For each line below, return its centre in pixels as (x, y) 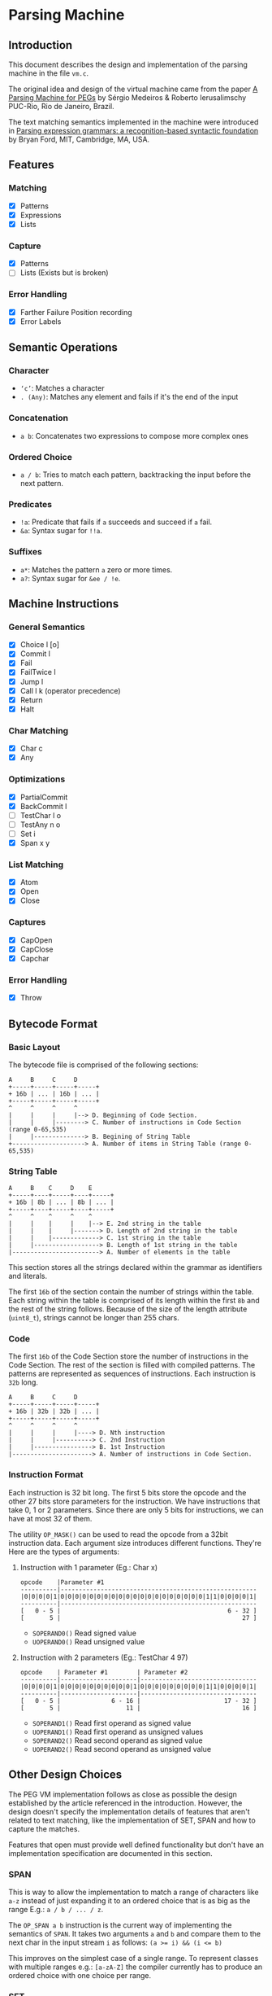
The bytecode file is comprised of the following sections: (104, 1065)
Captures (27, 922)
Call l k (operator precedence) (70, 690)
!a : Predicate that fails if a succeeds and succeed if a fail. (116, 522)
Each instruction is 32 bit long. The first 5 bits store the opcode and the (127, 1492)
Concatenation (39, 418)
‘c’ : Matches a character (62, 388)
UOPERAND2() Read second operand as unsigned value (122, 1749)
